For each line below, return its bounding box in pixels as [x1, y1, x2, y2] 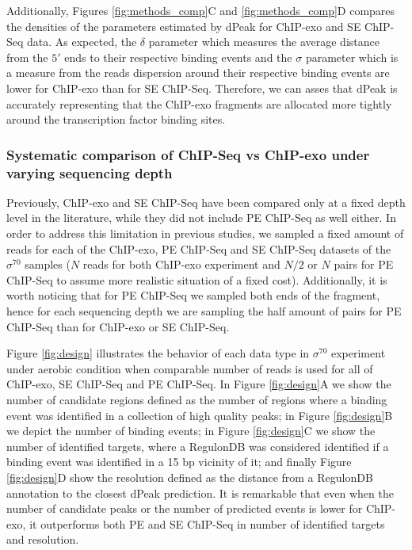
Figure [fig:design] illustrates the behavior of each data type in [6, 345, 310, 361]
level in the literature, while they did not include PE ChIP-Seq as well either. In [6, 209, 396, 226]
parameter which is [305, 48, 399, 65]
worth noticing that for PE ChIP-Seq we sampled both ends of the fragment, [6, 287, 380, 304]
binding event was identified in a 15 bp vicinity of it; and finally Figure [6, 453, 352, 470]
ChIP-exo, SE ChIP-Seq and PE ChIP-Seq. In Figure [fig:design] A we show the [6, 376, 391, 392]
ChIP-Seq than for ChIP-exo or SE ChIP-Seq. [6, 318, 230, 334]
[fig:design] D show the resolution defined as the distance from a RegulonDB [6, 468, 373, 485]
